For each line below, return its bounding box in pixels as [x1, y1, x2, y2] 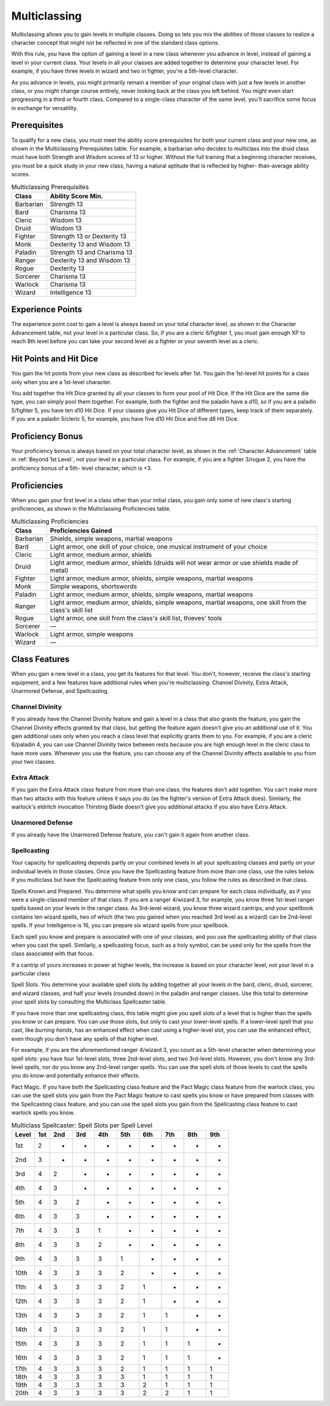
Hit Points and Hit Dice [11, 353, 98, 364]
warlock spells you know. [11, 1109, 75, 1116]
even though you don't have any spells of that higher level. [11, 1035, 159, 1042]
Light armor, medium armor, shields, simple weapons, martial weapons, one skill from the [50, 598, 307, 607]
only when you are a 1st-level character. [11, 378, 112, 385]
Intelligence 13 [50, 288, 92, 297]
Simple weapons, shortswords [50, 582, 137, 590]
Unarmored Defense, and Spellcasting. [11, 687, 109, 695]
